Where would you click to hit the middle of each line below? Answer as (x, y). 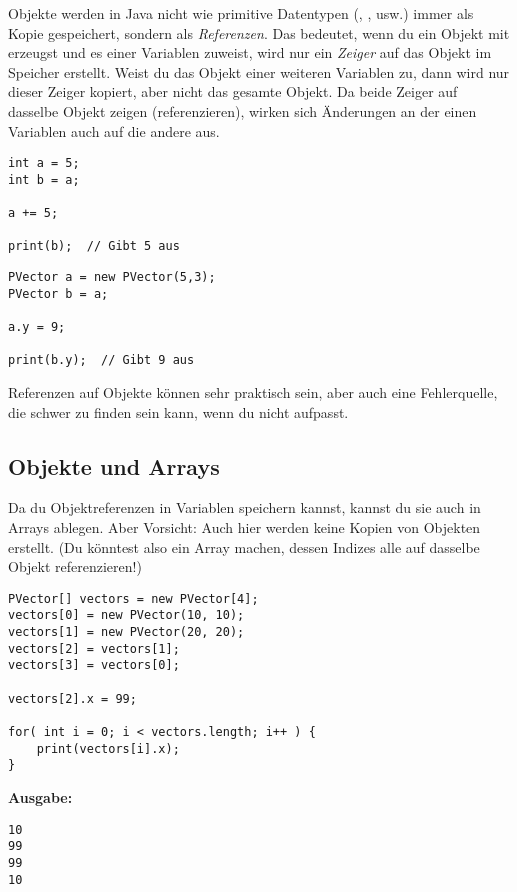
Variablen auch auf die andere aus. (114, 130)
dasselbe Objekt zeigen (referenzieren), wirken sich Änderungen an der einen (242, 110)
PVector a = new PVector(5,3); (112, 277)
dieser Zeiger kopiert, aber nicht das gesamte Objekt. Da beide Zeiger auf (233, 91)
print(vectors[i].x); (108, 748)
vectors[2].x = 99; (72, 698)
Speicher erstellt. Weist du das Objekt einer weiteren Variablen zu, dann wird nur (259, 71)
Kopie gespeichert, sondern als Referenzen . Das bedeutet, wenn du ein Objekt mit (259, 32)
